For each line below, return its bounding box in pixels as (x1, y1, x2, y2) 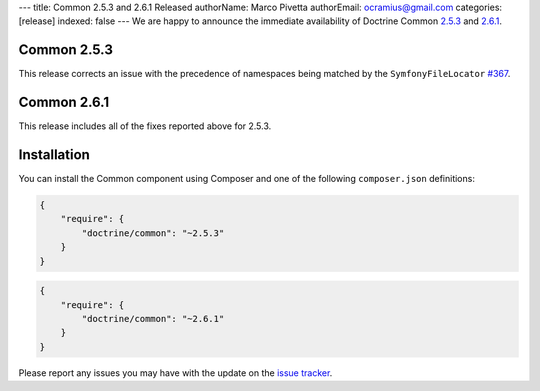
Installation (18, 146, 90, 164)
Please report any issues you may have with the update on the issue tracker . (18, 366, 333, 379)
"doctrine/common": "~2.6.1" (81, 313, 225, 325)
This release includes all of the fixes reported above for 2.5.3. (18, 120, 272, 132)
